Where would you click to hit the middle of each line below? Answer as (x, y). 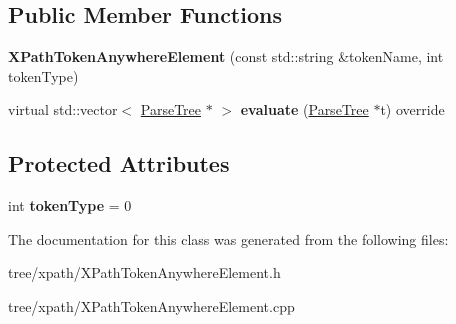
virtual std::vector (63, 109)
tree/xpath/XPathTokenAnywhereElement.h (144, 272)
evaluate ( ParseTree (304, 109)
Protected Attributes (119, 163)
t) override (412, 109)
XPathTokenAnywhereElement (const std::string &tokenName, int (226, 56)
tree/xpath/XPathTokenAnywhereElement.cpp (151, 305)
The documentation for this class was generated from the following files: (228, 238)
